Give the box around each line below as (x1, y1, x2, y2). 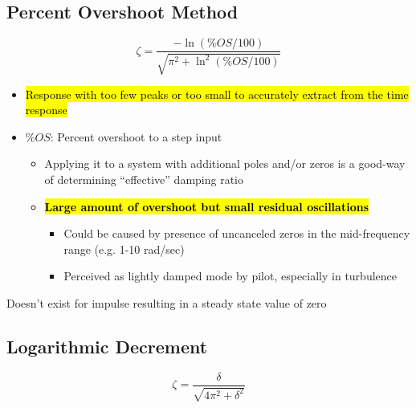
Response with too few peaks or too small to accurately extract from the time (25, 85, 409, 102)
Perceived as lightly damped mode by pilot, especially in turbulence (63, 267, 397, 284)
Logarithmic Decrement (6, 333, 208, 358)
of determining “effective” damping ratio (44, 171, 244, 188)
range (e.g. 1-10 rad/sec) (63, 240, 185, 257)
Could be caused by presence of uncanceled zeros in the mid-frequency (63, 225, 410, 242)
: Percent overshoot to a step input (50, 128, 222, 145)
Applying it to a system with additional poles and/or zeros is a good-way (44, 155, 406, 172)
